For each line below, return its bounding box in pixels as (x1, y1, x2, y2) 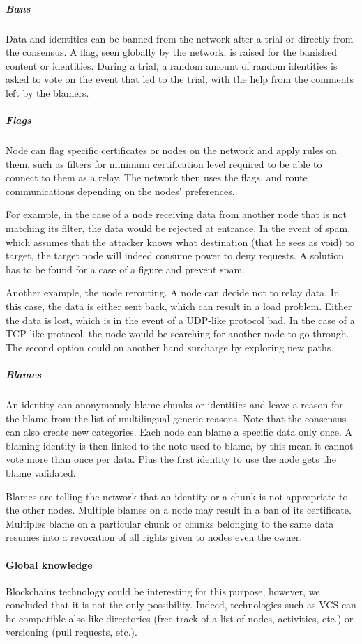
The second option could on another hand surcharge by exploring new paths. (6, 339, 334, 354)
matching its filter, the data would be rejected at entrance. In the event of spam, (6, 221, 351, 236)
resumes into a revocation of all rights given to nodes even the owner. (6, 530, 303, 544)
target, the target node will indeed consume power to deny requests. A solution (6, 248, 345, 263)
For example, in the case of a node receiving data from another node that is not (6, 207, 347, 222)
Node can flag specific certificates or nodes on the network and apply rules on (6, 143, 337, 158)
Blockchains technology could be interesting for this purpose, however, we (6, 583, 320, 598)
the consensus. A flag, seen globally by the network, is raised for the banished (6, 45, 338, 59)
